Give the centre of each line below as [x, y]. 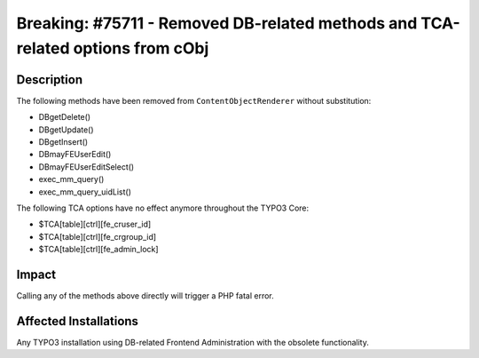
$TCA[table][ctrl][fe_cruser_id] [95, 224]
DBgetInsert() [63, 142]
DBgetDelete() [65, 117]
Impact [36, 274]
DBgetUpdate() [66, 130]
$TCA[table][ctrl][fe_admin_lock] [98, 250]
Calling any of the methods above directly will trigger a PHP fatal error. [145, 296]
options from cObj [141, 48]
